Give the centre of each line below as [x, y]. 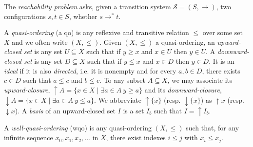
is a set [134, 110]
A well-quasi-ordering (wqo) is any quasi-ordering [78, 128]
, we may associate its [200, 80]
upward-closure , [27, 89]
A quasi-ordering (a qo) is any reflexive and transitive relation [97, 32]
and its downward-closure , [183, 89]
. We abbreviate [118, 100]
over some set [223, 32]
